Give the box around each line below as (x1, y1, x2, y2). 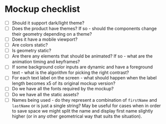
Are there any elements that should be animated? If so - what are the (11, 53, 153, 59)
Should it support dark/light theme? (11, 20, 85, 26)
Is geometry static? (11, 48, 52, 54)
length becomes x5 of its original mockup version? (11, 80, 115, 86)
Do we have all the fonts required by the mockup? (11, 86, 114, 92)
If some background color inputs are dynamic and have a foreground (11, 64, 153, 70)
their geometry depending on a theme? (11, 31, 92, 37)
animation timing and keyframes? (11, 59, 80, 65)
